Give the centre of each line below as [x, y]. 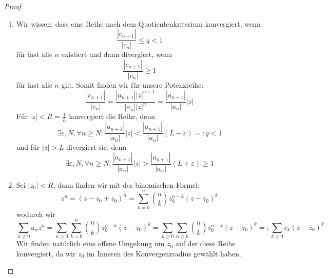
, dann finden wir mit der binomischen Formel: [127, 184]
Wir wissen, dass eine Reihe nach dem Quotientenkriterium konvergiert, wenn [138, 23]
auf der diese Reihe [205, 243]
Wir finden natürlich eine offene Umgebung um [90, 243]
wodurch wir [36, 214]
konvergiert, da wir [46, 253]
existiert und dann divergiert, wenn [117, 54]
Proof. [14, 6]
